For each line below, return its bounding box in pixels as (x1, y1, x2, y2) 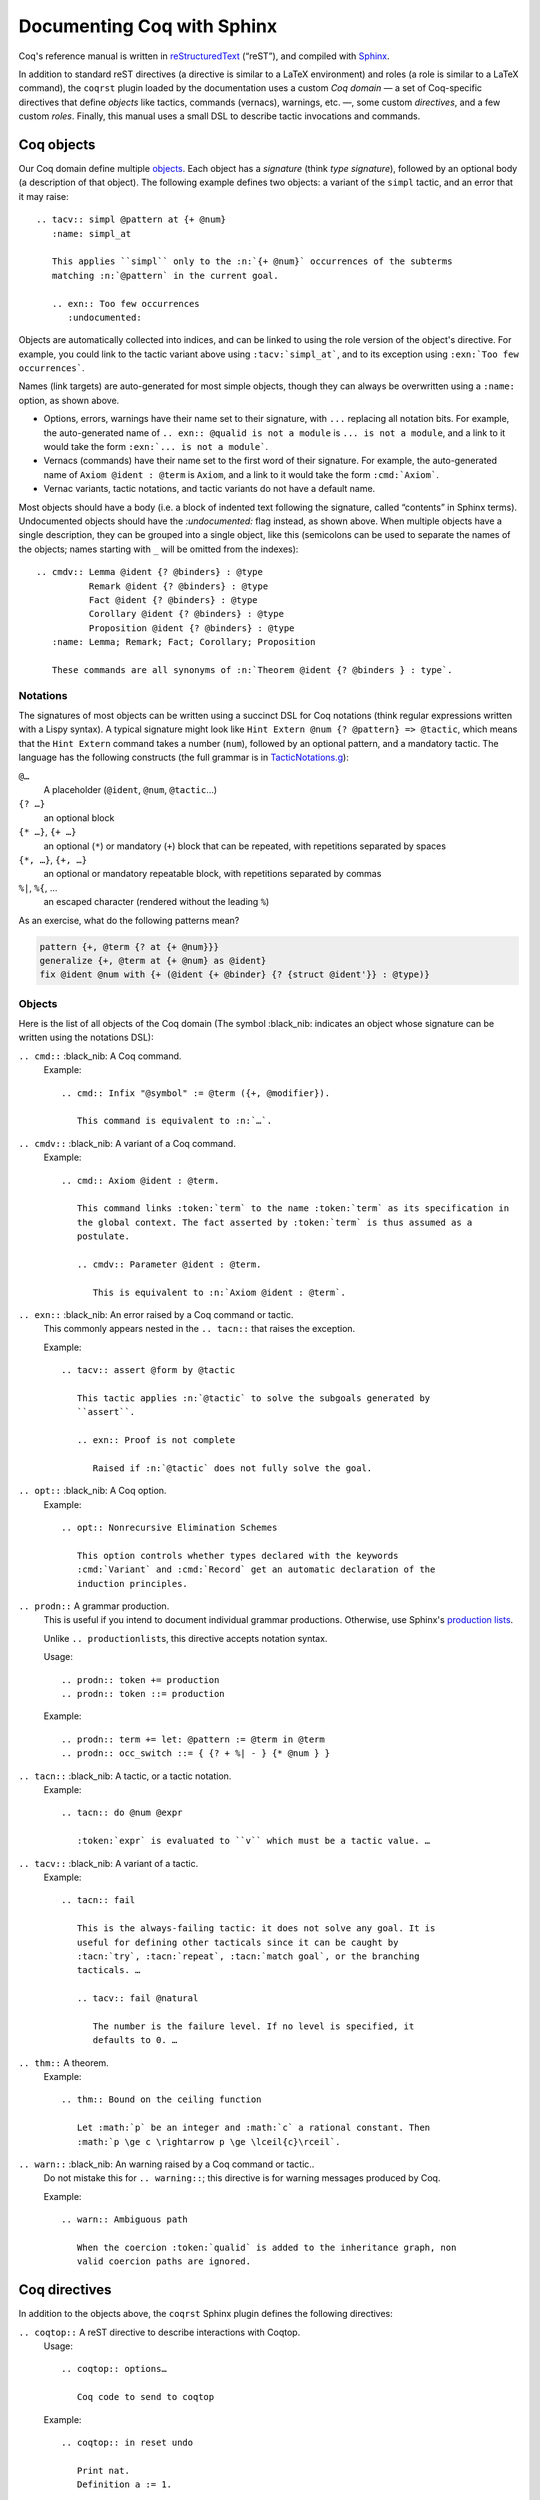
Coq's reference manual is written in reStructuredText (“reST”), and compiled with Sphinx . (18, 50, 390, 62)
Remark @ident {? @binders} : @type (88, 580, 269, 592)
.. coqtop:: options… (61, 2363, 167, 2375)
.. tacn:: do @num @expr (61, 1807, 183, 1819)
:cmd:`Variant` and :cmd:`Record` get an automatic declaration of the (76, 1564, 436, 1575)
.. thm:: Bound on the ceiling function (61, 2094, 262, 2105)
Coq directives (18, 2281, 112, 2299)
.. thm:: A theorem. (18, 2056, 109, 2069)
